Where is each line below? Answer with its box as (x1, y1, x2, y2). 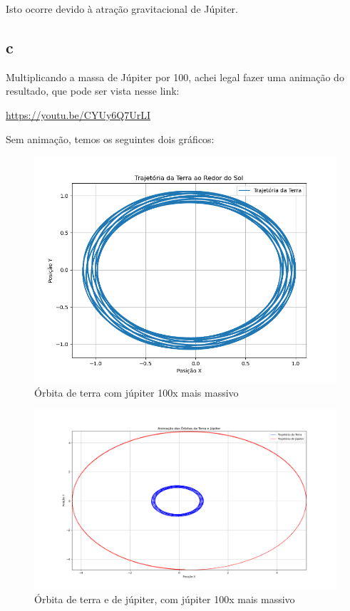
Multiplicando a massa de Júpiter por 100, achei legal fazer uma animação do (6, 69, 344, 84)
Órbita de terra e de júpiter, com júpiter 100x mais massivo (34, 592, 295, 607)
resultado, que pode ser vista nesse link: (6, 83, 180, 98)
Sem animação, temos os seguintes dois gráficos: (6, 131, 215, 146)
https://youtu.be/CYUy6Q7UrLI (6, 107, 150, 122)
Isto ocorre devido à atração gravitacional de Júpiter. (6, 1, 238, 16)
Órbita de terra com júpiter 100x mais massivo (34, 385, 239, 399)
